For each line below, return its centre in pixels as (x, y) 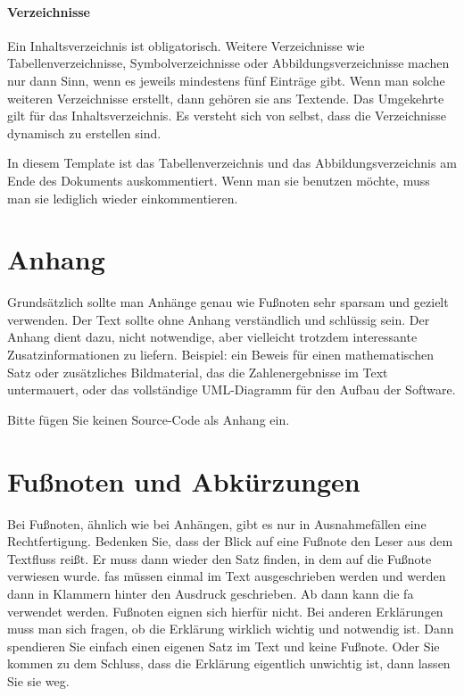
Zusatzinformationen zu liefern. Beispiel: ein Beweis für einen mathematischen (220, 355)
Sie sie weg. (38, 680)
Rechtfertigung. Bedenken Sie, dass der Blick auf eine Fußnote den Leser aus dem (230, 541)
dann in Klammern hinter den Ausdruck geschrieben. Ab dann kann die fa (211, 593)
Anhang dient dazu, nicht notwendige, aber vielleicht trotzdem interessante (212, 337)
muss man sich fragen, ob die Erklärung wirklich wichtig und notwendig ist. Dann (231, 629)
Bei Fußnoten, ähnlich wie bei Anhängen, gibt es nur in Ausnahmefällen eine (217, 523)
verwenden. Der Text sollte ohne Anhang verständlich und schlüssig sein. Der (219, 319)
